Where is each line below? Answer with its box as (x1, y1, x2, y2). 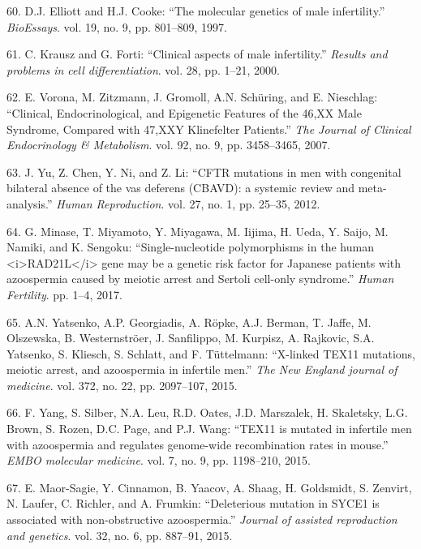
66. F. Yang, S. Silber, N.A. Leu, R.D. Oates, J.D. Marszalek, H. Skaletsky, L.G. (6, 404, 408, 421)
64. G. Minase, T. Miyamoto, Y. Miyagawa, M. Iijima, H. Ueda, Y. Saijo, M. (6, 222, 389, 239)
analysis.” (6, 195, 53, 212)
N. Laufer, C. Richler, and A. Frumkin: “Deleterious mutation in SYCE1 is (6, 495, 380, 512)
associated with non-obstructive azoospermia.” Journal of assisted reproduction (6, 511, 397, 528)
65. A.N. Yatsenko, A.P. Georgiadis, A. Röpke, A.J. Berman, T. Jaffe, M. (6, 313, 372, 330)
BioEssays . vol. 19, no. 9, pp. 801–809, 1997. (6, 18, 227, 35)
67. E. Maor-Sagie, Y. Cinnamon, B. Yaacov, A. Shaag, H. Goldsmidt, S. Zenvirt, (6, 478, 412, 495)
